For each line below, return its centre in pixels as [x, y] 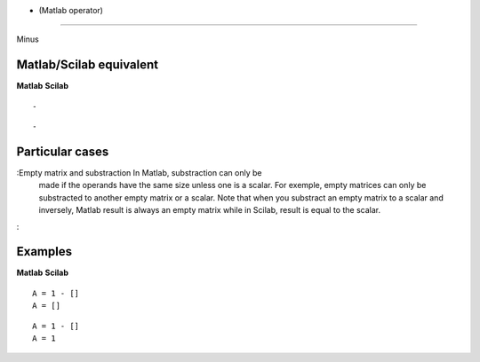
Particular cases [63, 151]
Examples [44, 252]
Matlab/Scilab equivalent [88, 65]
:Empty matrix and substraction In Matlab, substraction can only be [139, 172]
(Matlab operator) [71, 10]
